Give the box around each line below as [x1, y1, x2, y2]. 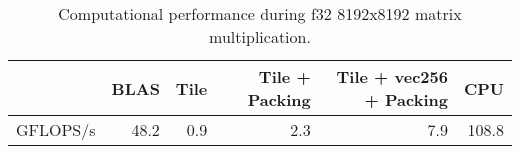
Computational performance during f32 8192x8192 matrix [58, 2, 462, 25]
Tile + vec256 [336, 65, 448, 88]
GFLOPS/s [16, 118, 96, 141]
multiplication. [209, 25, 311, 48]
